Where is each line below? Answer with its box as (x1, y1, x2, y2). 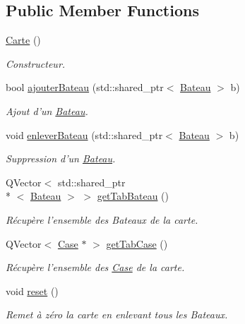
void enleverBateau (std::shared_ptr (6, 127, 163, 142)
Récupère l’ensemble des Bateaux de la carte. (6, 212, 198, 227)
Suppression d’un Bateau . (6, 151, 116, 166)
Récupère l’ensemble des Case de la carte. (6, 260, 185, 275)
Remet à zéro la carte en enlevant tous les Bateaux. (6, 307, 228, 322)
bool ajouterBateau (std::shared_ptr (6, 80, 164, 95)
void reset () (6, 283, 59, 298)
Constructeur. (6, 56, 66, 71)
